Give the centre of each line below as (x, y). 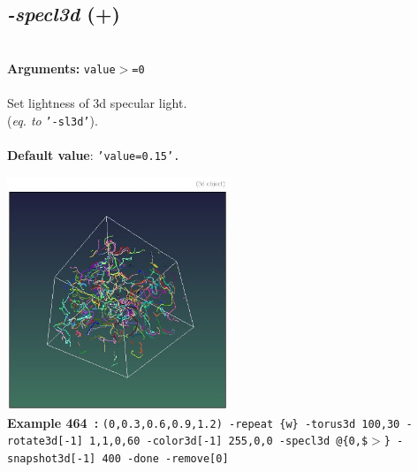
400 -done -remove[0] (165, 459)
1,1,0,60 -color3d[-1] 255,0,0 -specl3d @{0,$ (229, 442)
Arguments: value (61, 68)
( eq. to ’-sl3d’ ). (53, 120)
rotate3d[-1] (45, 442)
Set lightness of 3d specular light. (97, 103)
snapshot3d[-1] (52, 459)
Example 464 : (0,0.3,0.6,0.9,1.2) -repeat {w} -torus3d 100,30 (204, 422)
